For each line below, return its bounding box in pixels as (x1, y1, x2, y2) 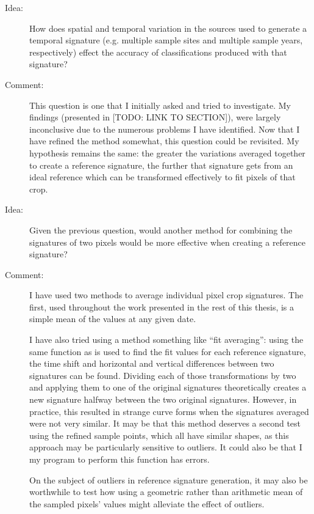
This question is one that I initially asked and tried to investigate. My (29, 98, 291, 111)
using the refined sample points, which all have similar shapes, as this (29, 428, 289, 441)
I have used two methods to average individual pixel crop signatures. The (29, 288, 304, 301)
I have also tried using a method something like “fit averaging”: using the (29, 333, 304, 346)
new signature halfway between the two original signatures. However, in (29, 393, 297, 406)
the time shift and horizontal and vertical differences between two (29, 357, 274, 370)
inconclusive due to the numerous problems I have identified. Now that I (29, 122, 300, 135)
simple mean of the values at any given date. (29, 312, 196, 325)
